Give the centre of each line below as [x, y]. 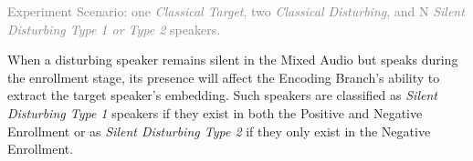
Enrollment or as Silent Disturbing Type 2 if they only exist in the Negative [219, 131]
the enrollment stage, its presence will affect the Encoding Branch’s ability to [224, 77]
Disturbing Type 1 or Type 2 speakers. [114, 29]
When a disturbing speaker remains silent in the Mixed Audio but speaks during [233, 60]
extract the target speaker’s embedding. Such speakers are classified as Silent [222, 95]
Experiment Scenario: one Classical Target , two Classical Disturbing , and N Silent [236, 11]
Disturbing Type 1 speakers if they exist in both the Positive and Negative [215, 112]
